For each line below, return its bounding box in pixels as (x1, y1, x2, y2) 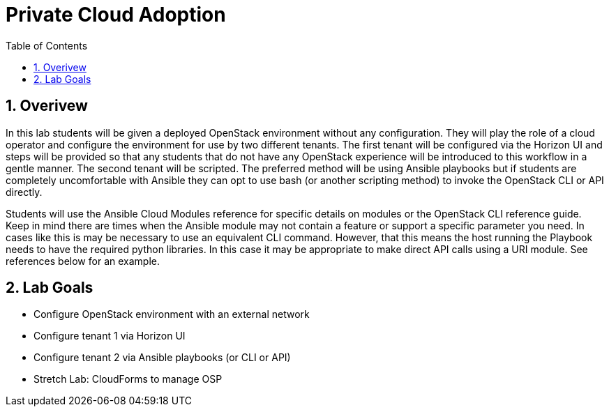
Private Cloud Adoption (6, 3, 226, 26)
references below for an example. (6, 254, 160, 267)
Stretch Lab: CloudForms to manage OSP (33, 373, 223, 386)
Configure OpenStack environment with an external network (33, 308, 310, 321)
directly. (6, 185, 43, 198)
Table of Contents (6, 39, 88, 52)
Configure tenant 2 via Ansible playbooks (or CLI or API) (33, 351, 291, 364)
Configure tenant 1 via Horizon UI (33, 330, 186, 342)
